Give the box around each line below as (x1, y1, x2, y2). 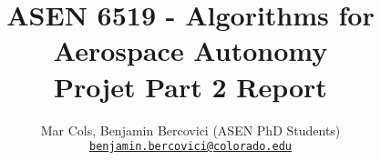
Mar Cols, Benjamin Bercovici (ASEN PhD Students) (40, 120, 341, 139)
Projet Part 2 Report (54, 67, 327, 105)
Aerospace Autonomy (53, 32, 328, 69)
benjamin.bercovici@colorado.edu (89, 140, 292, 154)
